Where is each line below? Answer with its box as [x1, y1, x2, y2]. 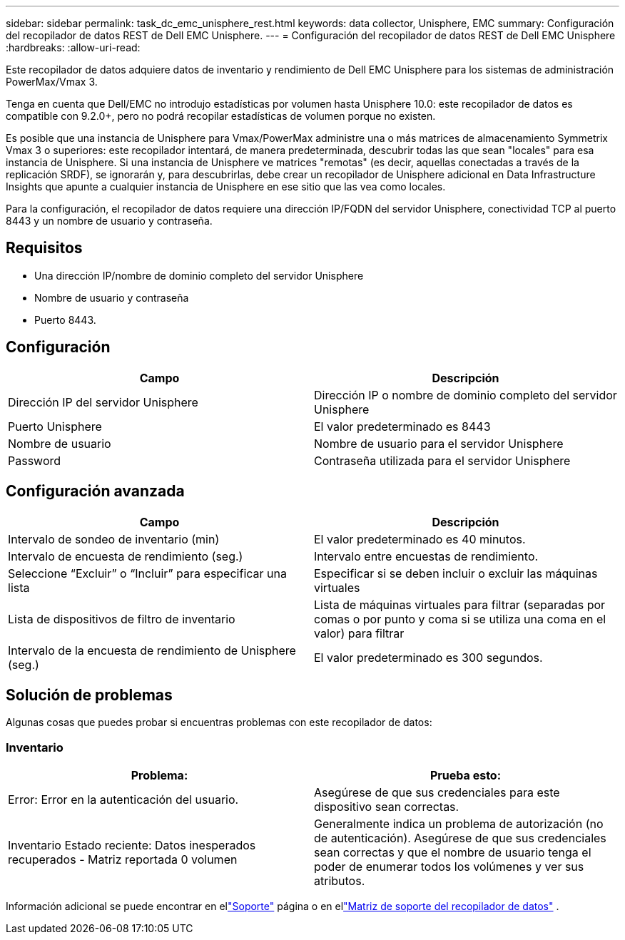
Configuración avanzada [6, 482, 185, 501]
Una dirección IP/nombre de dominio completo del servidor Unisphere [34, 269, 364, 282]
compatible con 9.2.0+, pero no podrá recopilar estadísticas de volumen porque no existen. [6, 110, 436, 122]
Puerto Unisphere [8, 419, 102, 434]
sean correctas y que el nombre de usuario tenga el [314, 845, 591, 860]
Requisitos [6, 239, 83, 257]
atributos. [314, 874, 365, 889]
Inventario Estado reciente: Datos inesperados [8, 838, 256, 853]
